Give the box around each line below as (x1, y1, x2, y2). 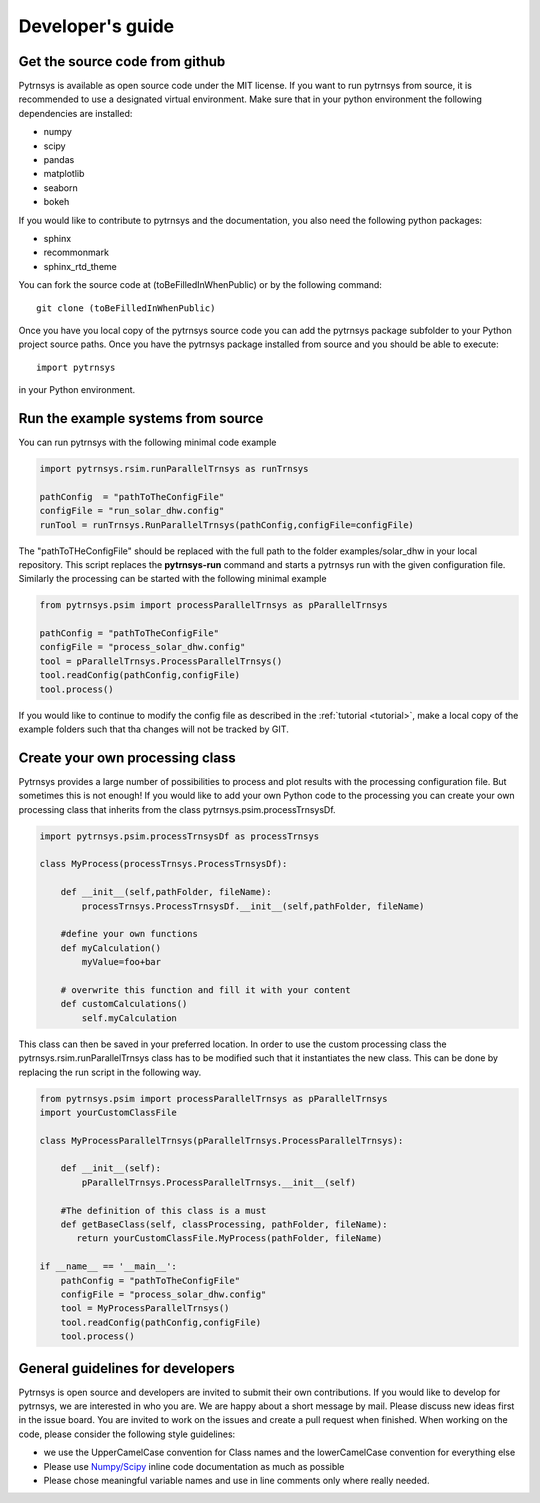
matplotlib (43, 168, 85, 180)
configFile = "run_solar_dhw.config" (39, 505, 225, 517)
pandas (43, 154, 75, 166)
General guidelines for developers (18, 1360, 235, 1377)
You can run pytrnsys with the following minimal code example (18, 436, 277, 448)
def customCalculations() (60, 998, 188, 1010)
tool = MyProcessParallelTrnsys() (60, 1303, 230, 1314)
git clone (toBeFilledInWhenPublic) (36, 302, 216, 314)
